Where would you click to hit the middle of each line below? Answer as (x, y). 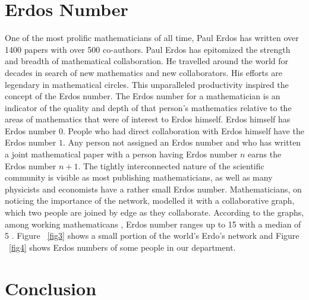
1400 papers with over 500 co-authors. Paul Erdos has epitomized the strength (148, 49)
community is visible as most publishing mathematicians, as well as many (139, 177)
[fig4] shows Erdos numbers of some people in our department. (122, 247)
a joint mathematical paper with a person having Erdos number (121, 154)
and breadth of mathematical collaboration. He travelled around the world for (147, 61)
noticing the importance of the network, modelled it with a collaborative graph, (150, 200)
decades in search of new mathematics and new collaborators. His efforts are (144, 72)
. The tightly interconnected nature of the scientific (171, 165)
